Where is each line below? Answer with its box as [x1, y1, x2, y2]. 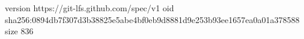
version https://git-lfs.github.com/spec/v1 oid [5, 2, 174, 14]
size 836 [5, 25, 34, 37]
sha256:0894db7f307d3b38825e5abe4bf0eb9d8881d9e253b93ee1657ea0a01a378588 [5, 13, 300, 25]
